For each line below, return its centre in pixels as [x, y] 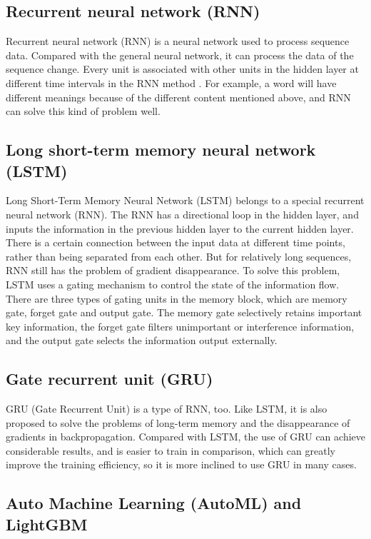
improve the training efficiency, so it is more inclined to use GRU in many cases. [181, 464]
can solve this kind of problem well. [83, 111]
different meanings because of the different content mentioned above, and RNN [178, 97]
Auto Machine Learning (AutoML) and [154, 503]
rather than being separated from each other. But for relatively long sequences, [179, 256]
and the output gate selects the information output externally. [142, 340]
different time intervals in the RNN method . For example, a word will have [171, 82]
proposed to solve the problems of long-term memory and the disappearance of [178, 422]
